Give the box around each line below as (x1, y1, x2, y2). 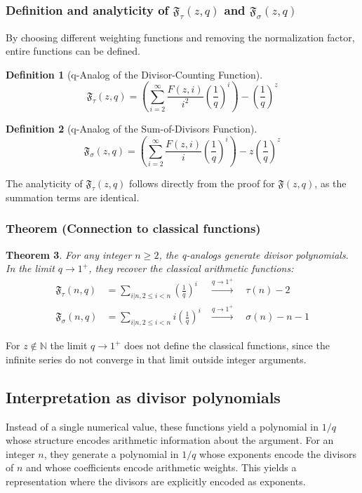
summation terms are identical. (6, 189, 140, 204)
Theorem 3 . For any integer (6, 247, 132, 262)
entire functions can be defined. (6, 43, 140, 58)
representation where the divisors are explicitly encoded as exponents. (6, 474, 306, 488)
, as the (314, 176, 347, 191)
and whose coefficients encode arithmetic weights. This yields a (26, 460, 297, 475)
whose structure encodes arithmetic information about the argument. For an (6, 433, 334, 447)
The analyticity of (6, 176, 83, 191)
